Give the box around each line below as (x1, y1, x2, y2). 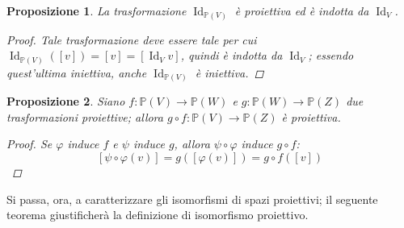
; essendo (308, 47, 354, 64)
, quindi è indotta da (180, 47, 283, 64)
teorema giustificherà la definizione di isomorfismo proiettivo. (6, 206, 309, 223)
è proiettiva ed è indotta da (234, 2, 369, 19)
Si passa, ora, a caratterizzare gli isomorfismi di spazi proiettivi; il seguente (6, 190, 378, 207)
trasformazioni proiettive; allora (6, 108, 163, 125)
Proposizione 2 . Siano (6, 93, 125, 110)
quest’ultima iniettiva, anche (6, 64, 147, 81)
